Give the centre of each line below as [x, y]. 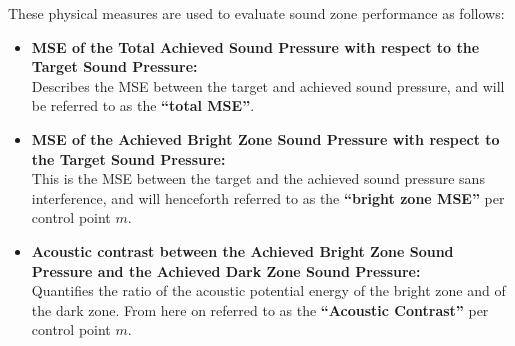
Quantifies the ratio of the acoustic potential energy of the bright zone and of [268, 290]
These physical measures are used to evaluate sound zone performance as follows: [256, 13]
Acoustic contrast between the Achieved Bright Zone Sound [242, 250]
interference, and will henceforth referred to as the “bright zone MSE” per [268, 197]
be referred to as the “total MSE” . [143, 105]
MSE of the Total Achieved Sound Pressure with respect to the [255, 46]
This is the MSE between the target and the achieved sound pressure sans [258, 178]
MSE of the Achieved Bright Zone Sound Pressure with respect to [265, 138]
